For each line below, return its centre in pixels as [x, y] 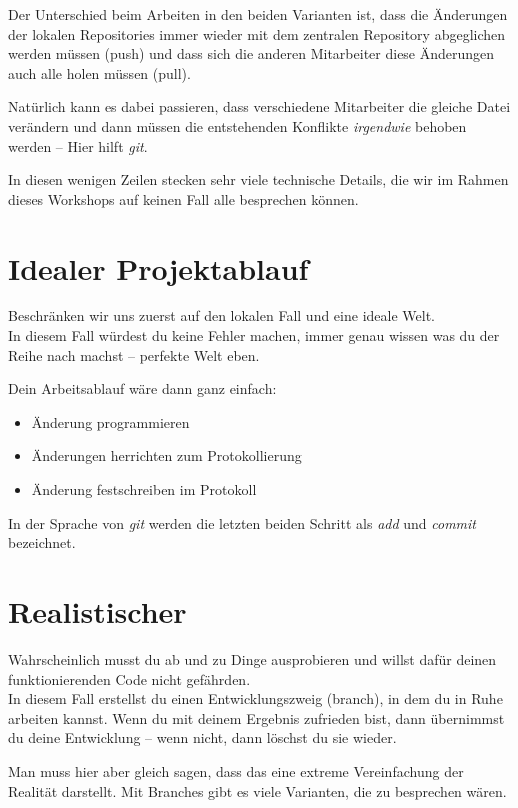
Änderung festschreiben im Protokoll [144, 489]
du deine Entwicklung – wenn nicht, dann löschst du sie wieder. [202, 737]
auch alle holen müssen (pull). [99, 72]
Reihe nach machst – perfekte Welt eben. [134, 354]
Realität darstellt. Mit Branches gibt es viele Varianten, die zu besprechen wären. [257, 790]
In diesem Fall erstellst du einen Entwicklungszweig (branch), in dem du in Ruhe [255, 698]
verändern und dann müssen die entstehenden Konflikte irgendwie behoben [237, 125]
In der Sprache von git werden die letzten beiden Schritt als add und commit [242, 522]
